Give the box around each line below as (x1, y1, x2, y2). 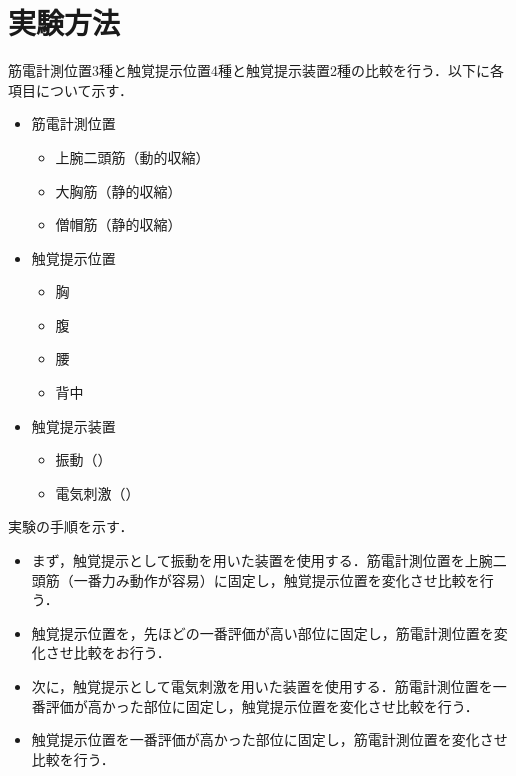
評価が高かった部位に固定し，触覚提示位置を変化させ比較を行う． (45, 695, 479, 716)
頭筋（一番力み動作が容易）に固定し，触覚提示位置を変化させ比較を (31, 569, 480, 590)
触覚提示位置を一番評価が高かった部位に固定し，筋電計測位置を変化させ (31, 729, 508, 750)
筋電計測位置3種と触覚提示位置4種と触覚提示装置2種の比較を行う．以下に (8, 60, 490, 81)
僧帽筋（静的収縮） (55, 214, 182, 235)
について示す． (35, 79, 134, 100)
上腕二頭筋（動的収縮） (55, 146, 210, 167)
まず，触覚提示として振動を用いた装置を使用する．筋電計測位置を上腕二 (31, 550, 507, 571)
